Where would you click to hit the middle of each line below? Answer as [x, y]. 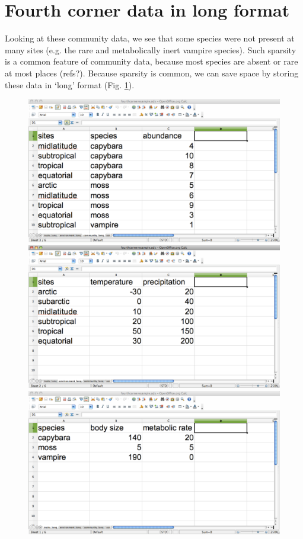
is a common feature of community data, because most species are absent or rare [151, 61]
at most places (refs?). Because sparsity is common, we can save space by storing [152, 73]
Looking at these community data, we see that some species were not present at [150, 38]
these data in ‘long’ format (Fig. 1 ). [70, 84]
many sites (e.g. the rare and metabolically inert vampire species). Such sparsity [151, 49]
